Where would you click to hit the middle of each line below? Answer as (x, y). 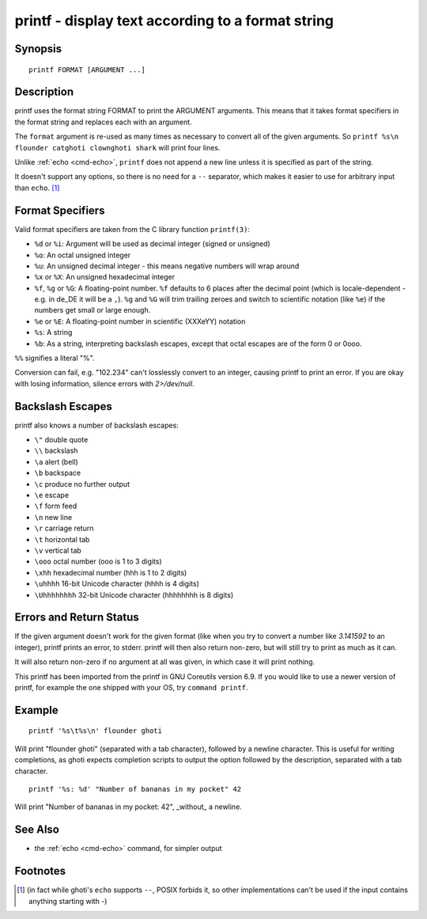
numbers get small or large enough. (93, 310)
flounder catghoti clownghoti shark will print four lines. (117, 147)
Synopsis (38, 49)
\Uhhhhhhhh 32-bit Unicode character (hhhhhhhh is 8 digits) (134, 594)
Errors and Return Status (77, 617)
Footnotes (40, 871)
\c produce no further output (82, 484)
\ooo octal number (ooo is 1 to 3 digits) (98, 561)
